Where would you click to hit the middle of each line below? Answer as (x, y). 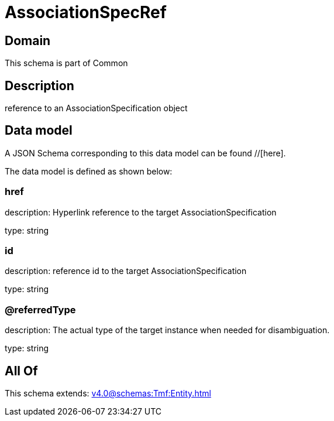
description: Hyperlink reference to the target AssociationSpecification (141, 212)
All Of (21, 371)
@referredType (40, 309)
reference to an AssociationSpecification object (96, 108)
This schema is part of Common (66, 63)
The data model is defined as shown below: (89, 171)
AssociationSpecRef (86, 12)
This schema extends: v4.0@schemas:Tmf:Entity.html (108, 393)
